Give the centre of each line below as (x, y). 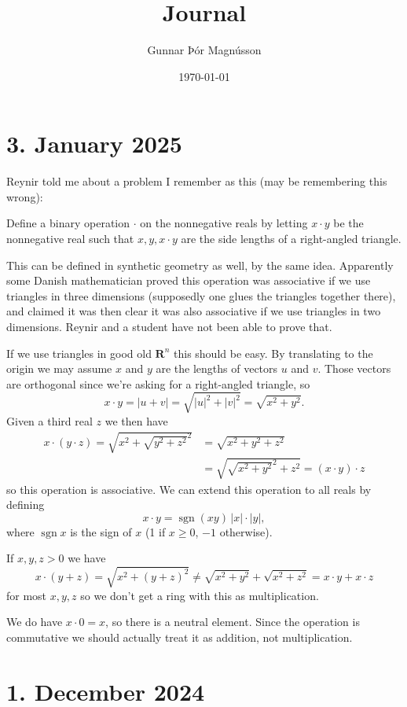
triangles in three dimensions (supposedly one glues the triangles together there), (201, 295)
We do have (35, 622)
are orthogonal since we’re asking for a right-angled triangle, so (158, 383)
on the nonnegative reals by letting (224, 223)
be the (348, 223)
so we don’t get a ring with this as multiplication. (200, 595)
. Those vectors (354, 368)
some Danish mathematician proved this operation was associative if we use (189, 280)
